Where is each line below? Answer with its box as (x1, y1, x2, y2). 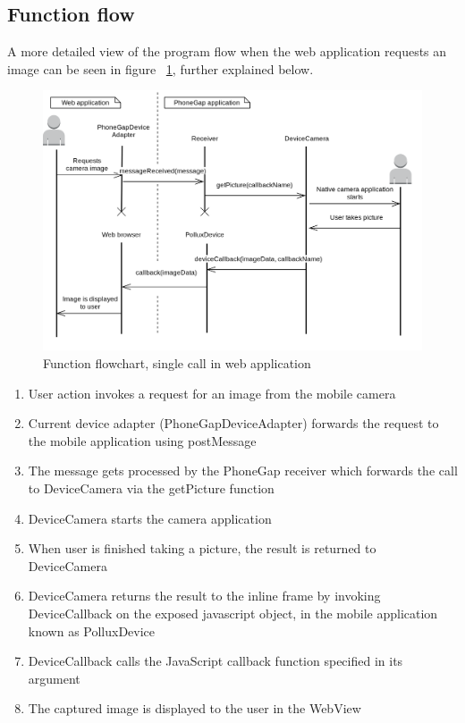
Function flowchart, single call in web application (43, 354, 311, 373)
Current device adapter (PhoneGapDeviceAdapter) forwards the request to (28, 414, 439, 433)
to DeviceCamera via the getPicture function (28, 479, 275, 498)
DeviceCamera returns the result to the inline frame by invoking (28, 586, 381, 605)
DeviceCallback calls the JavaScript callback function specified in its (28, 652, 403, 670)
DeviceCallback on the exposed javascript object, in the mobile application (28, 604, 438, 622)
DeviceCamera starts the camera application (28, 509, 272, 527)
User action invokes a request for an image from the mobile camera (28, 383, 396, 402)
